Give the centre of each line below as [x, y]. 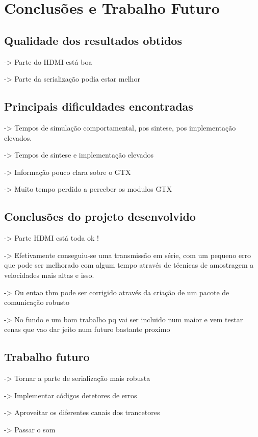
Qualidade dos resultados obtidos [93, 40]
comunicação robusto [37, 302]
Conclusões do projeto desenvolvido [100, 216]
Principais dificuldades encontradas [99, 106]
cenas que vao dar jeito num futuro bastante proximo [87, 329]
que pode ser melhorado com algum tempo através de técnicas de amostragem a [129, 265]
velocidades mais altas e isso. [49, 275]
